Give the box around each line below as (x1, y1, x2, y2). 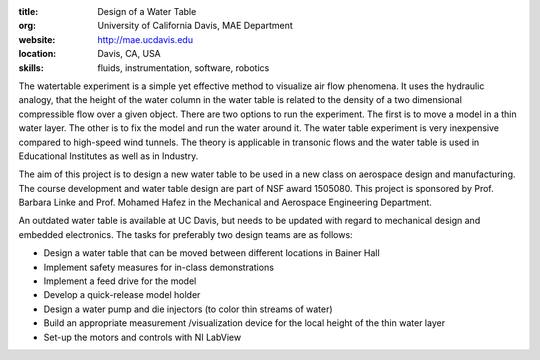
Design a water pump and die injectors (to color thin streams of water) (43, 303, 334, 315)
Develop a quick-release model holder (43, 289, 201, 301)
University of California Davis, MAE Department (97, 20, 294, 32)
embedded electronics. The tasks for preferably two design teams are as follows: (18, 228, 354, 240)
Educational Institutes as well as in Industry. (18, 150, 199, 162)
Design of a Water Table (97, 6, 197, 17)
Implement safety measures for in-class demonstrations (43, 261, 275, 273)
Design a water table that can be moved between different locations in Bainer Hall (43, 247, 380, 259)
